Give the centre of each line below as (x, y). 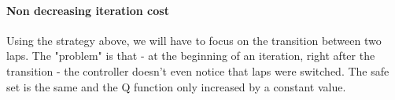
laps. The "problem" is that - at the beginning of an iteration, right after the (191, 56)
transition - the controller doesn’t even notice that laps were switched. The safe (198, 70)
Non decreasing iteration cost (88, 10)
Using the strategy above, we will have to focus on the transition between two (194, 40)
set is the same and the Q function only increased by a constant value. (176, 86)
